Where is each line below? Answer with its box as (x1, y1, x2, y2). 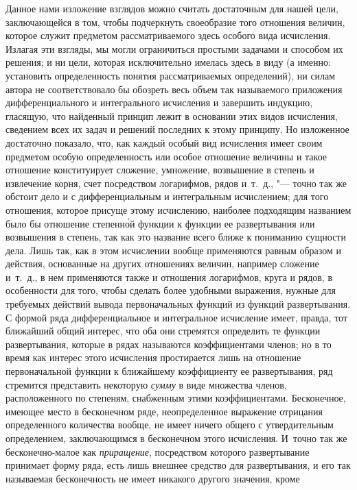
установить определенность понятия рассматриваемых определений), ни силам (5, 68, 336, 82)
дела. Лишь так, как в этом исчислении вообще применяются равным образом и (5, 243, 341, 257)
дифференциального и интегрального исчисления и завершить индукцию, (5, 95, 313, 110)
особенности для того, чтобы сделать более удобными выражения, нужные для (5, 283, 336, 297)
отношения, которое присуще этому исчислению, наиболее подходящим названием (5, 202, 352, 217)
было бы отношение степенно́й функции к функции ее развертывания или (5, 216, 315, 230)
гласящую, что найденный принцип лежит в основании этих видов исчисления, (5, 108, 338, 123)
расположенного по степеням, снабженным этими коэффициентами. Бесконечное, (5, 391, 346, 405)
